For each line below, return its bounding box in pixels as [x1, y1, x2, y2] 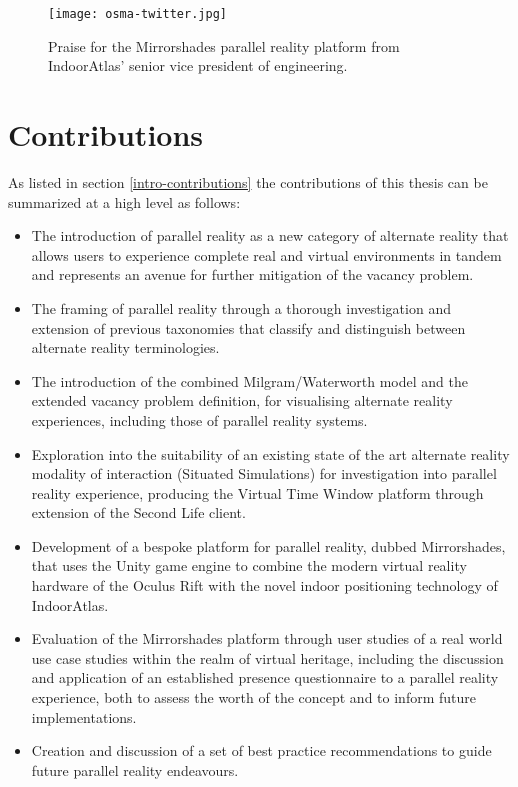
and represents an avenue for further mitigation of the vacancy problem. [31, 264, 474, 285]
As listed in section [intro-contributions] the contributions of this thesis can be [8, 171, 488, 192]
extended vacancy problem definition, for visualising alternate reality [31, 390, 453, 411]
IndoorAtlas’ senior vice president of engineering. [48, 55, 348, 76]
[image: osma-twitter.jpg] [48, 7, 227, 21]
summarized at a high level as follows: [8, 191, 241, 212]
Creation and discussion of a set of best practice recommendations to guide [31, 740, 492, 761]
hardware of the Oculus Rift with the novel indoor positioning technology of [31, 575, 498, 596]
